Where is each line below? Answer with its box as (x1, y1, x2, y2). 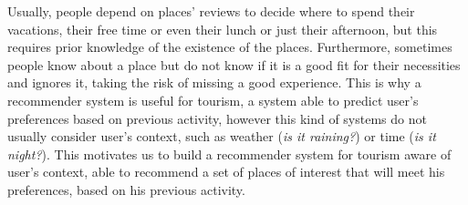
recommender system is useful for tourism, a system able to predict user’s (7, 90, 419, 109)
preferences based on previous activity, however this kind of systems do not (7, 108, 427, 128)
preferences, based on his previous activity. (7, 179, 245, 199)
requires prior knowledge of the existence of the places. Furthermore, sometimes (7, 37, 452, 56)
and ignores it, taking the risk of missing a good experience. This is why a (7, 73, 421, 92)
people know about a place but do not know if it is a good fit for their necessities (7, 55, 461, 74)
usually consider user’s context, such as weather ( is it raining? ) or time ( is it (7, 127, 436, 146)
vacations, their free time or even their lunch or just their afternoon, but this (7, 19, 438, 38)
